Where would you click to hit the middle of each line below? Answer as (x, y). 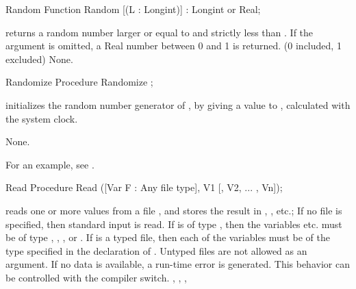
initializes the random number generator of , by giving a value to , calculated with (178, 104)
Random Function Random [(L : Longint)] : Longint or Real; (133, 9)
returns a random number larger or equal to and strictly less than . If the (160, 32)
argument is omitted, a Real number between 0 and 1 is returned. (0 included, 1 (174, 46)
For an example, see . (50, 164)
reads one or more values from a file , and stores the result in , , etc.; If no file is (174, 210)
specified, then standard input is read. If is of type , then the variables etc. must (174, 224)
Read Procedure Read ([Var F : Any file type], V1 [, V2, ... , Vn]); (144, 187)
